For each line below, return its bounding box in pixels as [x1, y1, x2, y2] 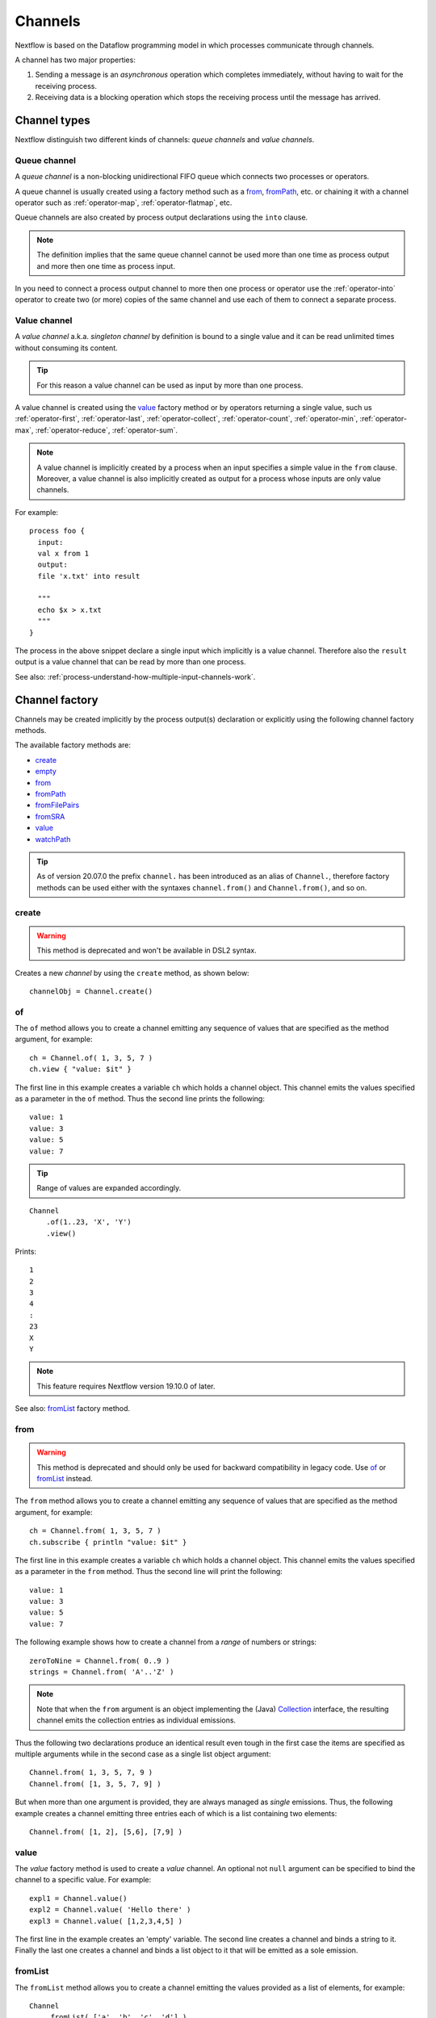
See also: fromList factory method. [15, 1404, 131, 1413]
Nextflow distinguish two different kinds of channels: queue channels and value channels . [15, 135, 315, 144]
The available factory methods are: [15, 740, 132, 750]
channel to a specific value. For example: [15, 1875, 152, 1885]
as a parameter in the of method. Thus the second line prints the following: [15, 1094, 266, 1103]
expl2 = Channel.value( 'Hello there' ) [29, 1905, 191, 1915]
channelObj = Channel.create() [29, 986, 153, 996]
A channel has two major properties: [15, 55, 136, 65]
